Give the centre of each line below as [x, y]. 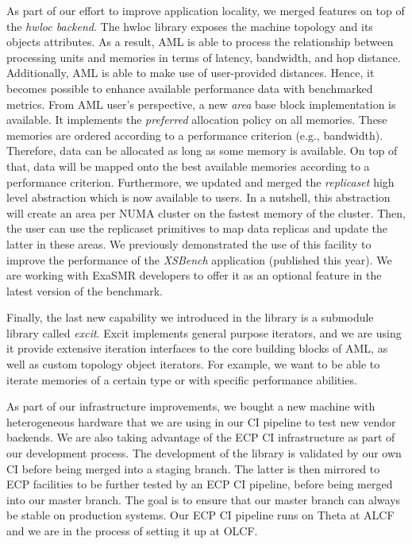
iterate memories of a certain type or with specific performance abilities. [182, 379]
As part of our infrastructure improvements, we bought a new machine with [191, 406]
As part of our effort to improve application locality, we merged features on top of [206, 10]
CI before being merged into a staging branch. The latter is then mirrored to [193, 468]
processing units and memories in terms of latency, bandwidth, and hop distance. [204, 57]
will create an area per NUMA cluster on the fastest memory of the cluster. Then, [206, 212]
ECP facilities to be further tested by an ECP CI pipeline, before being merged [200, 484]
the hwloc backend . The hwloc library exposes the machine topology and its [190, 26]
